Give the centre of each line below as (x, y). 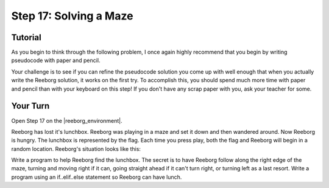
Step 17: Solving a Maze (72, 16)
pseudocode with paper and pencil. (56, 60)
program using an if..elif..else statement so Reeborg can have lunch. (97, 177)
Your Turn (30, 106)
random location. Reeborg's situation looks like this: (76, 148)
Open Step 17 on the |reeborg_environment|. (67, 120)
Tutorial (27, 37)
